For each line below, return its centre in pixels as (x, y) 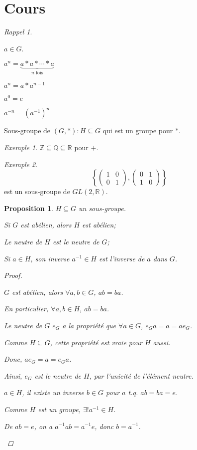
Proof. (13, 275)
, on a (43, 426)
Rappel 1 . (18, 32)
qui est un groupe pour (138, 130)
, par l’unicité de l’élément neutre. (141, 375)
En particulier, (26, 309)
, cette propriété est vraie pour (96, 342)
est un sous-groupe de (37, 191)
